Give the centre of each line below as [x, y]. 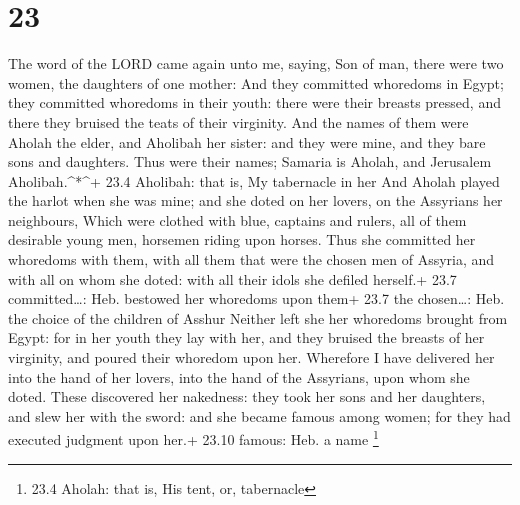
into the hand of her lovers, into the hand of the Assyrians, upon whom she [239, 376]
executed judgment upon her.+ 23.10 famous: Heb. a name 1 [193, 438]
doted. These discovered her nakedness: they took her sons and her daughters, [247, 396]
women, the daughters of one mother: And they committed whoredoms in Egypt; [256, 82]
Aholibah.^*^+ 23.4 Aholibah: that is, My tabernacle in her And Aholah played [254, 180]
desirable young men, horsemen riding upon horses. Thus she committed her [242, 239]
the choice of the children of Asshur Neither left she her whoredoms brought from [258, 317]
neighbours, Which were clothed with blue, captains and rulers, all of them [237, 219]
